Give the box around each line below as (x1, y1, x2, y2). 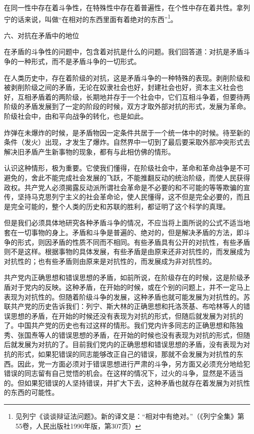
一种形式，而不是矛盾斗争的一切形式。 (17, 56, 141, 66)
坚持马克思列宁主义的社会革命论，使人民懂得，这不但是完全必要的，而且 (17, 192, 250, 202)
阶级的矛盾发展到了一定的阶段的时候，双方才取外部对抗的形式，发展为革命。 (4, 101, 250, 111)
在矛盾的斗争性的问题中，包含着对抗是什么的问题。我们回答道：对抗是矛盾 (4, 46, 243, 57)
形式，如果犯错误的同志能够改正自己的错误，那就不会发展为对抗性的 (17, 349, 236, 359)
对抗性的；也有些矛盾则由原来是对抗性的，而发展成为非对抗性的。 (4, 256, 216, 266)
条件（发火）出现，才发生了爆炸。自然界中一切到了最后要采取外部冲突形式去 (4, 137, 250, 147)
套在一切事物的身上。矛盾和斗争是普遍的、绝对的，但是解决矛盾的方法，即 (4, 227, 243, 237)
